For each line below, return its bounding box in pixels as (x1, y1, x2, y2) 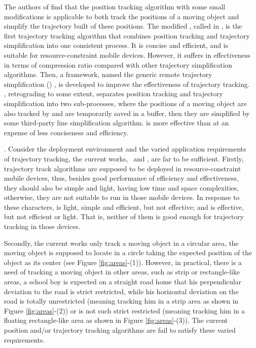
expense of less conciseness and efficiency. (4, 127, 129, 137)
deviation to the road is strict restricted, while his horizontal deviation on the (4, 286, 239, 296)
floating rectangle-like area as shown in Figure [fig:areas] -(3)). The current (4, 315, 228, 325)
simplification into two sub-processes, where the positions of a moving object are (4, 98, 247, 108)
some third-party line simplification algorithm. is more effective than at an (4, 117, 229, 128)
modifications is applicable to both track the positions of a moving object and (4, 11, 239, 21)
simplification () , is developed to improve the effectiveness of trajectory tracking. (4, 78, 250, 89)
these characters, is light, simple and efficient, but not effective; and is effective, (4, 201, 244, 212)
